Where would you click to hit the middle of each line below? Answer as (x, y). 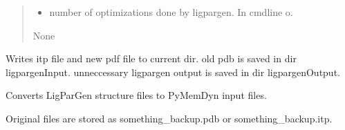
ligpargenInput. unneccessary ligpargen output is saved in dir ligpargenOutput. (173, 72)
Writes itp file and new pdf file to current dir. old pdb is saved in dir (151, 58)
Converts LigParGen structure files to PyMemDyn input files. (136, 95)
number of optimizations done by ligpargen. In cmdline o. (171, 12)
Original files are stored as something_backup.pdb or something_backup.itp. (169, 118)
